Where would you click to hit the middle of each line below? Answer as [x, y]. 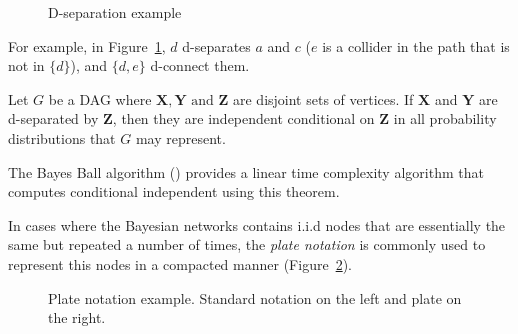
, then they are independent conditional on [243, 118]
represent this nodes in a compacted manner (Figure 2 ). [180, 263]
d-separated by [53, 118]
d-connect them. [200, 65]
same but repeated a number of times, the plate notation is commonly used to [247, 244]
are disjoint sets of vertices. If [323, 98]
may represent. [180, 137]
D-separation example [115, 12]
